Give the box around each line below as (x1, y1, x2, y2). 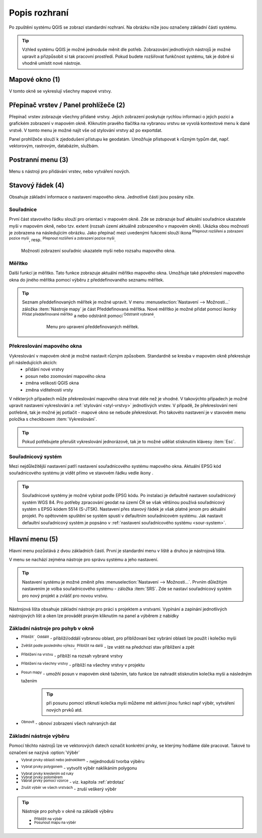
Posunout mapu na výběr (34, 820, 76, 825)
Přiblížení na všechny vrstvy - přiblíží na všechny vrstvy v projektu (21, 661, 145, 668)
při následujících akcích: (9, 360, 58, 366)
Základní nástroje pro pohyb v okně (9, 625, 94, 632)
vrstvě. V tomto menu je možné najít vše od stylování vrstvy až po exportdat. (9, 127, 163, 133)
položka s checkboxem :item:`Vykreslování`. (9, 416, 97, 422)
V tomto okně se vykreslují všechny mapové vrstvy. (9, 88, 112, 94)
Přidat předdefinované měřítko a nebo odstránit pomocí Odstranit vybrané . (22, 312, 155, 319)
